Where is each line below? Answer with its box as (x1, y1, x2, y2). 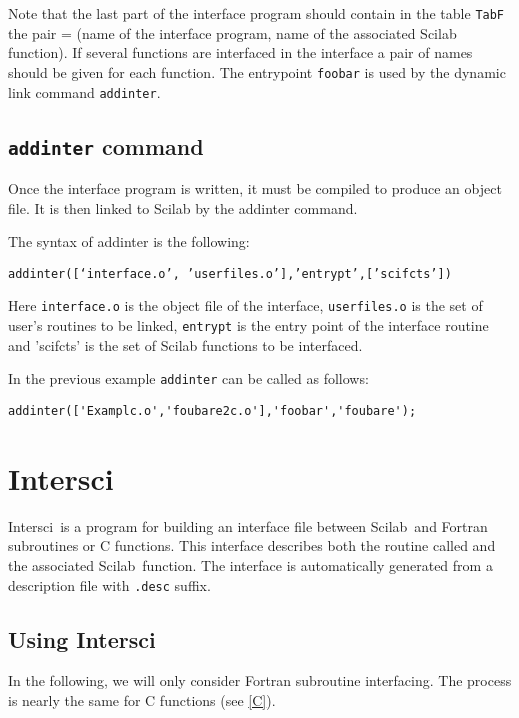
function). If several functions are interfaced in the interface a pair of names (8, 42, 473, 63)
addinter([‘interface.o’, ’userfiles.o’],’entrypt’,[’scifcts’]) (8, 266, 452, 281)
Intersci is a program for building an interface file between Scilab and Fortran (8, 515, 488, 536)
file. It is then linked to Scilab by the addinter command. (8, 197, 358, 218)
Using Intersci (8, 623, 156, 654)
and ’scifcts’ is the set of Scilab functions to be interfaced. (8, 334, 363, 355)
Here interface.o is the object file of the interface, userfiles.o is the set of (8, 295, 483, 316)
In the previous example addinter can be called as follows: (8, 368, 369, 389)
